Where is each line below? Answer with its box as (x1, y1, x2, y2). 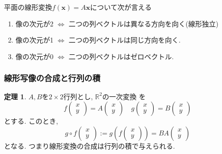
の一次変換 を (102, 91, 146, 101)
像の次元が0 (15, 51, 54, 61)
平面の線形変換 (4, 2, 52, 12)
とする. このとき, (4, 116, 58, 126)
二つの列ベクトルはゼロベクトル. (68, 51, 174, 61)
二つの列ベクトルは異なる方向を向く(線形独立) (68, 18, 219, 28)
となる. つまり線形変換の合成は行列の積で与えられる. (4, 140, 175, 151)
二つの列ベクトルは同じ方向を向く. (68, 35, 181, 45)
